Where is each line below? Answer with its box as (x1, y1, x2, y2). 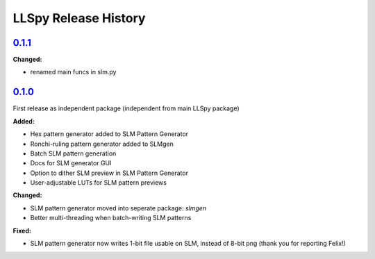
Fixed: (12, 226, 31, 235)
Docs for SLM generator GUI (30, 159, 112, 167)
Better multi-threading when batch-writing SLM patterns (30, 214, 192, 222)
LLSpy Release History (12, 10, 146, 26)
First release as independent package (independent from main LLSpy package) (12, 104, 240, 112)
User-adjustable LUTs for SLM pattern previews (30, 178, 167, 187)
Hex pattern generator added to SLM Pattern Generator (30, 130, 189, 138)
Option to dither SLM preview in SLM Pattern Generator (30, 169, 189, 177)
